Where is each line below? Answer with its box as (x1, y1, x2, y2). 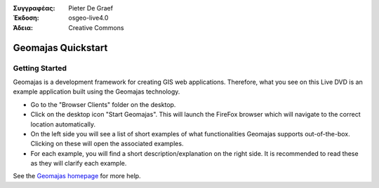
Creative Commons (68, 23, 124, 31)
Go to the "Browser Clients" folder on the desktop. (30, 100, 176, 108)
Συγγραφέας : (13, 4, 55, 12)
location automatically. (30, 120, 96, 129)
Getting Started (13, 63, 67, 73)
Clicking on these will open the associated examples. (30, 140, 184, 148)
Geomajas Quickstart (13, 42, 108, 54)
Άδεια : (13, 23, 33, 31)
